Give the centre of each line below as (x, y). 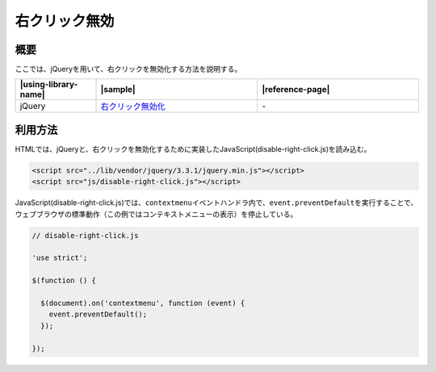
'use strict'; (60, 258)
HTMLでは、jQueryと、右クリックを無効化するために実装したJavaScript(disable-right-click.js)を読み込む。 (193, 148)
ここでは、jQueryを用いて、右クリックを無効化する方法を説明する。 (128, 69)
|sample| (118, 90)
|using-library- (49, 85)
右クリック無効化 (133, 107)
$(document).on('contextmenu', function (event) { (143, 303)
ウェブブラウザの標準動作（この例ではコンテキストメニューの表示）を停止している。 (156, 214)
